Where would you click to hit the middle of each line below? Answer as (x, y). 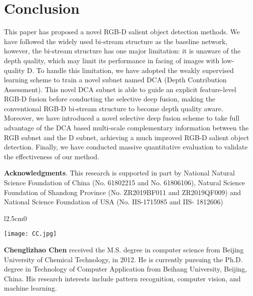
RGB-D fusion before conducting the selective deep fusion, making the (110, 99)
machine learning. (30, 288)
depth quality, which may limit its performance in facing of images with (112, 60)
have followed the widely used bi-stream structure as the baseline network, (116, 41)
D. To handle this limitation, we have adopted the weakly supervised (130, 70)
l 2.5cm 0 (15, 218)
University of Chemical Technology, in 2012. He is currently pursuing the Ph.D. (123, 259)
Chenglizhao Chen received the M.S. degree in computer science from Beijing (124, 250)
